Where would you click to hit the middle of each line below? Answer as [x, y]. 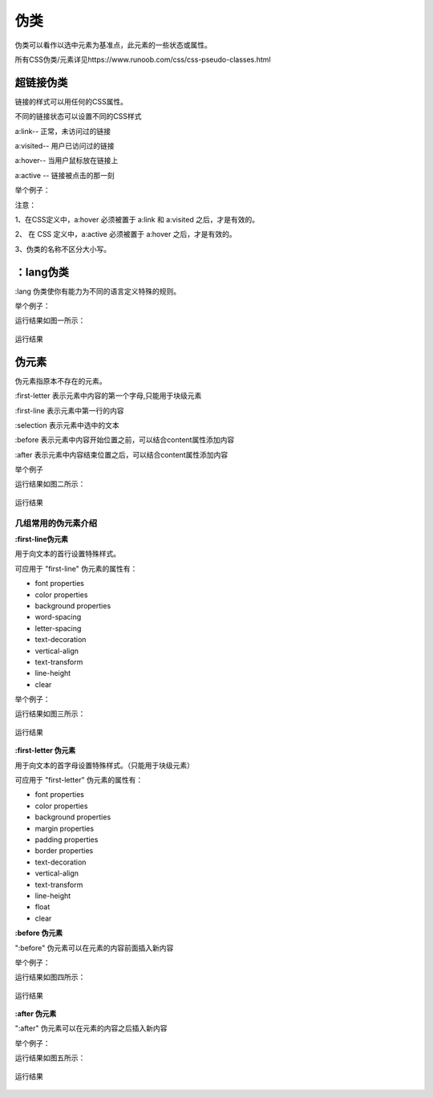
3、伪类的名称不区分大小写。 [63, 249]
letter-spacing [58, 628]
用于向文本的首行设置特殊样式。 [67, 554]
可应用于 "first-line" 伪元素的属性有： [76, 568]
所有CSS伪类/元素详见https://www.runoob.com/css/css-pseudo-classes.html [143, 59]
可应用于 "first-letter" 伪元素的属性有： [79, 780]
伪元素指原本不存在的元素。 [61, 380]
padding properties [67, 840]
